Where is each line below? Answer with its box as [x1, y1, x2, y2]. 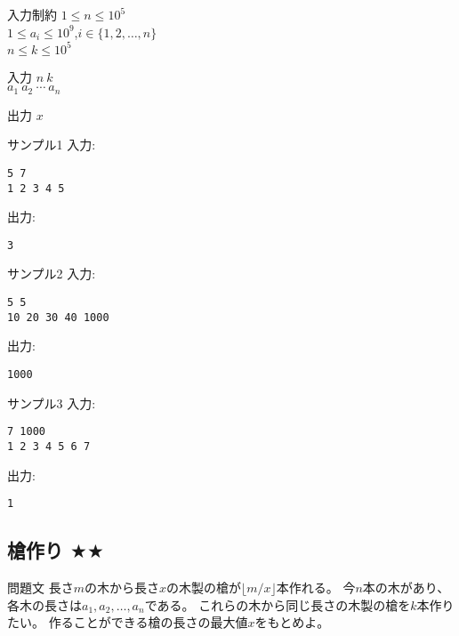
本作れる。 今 [276, 578, 356, 596]
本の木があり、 [362, 578, 450, 596]
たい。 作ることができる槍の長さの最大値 [7, 613, 248, 632]
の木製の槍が [165, 578, 241, 596]
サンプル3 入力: [7, 393, 96, 412]
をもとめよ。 [254, 613, 330, 632]
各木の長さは [7, 595, 82, 614]
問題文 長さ [7, 578, 74, 596]
